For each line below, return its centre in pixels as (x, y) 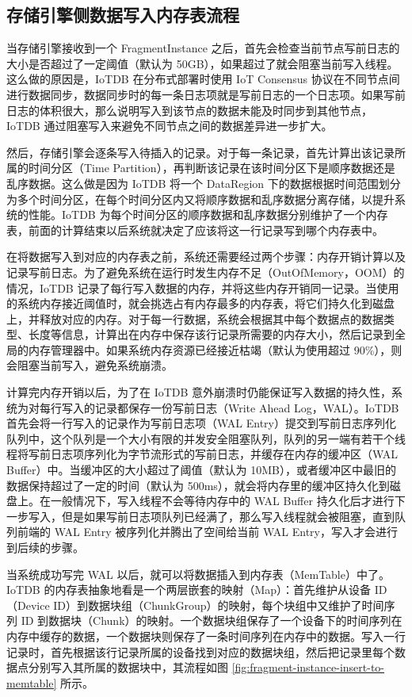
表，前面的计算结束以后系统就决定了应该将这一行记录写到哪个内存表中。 (195, 230)
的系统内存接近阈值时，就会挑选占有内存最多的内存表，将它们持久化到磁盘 (200, 303)
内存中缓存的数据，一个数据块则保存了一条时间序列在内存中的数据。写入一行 (206, 636)
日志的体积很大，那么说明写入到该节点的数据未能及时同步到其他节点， (189, 110)
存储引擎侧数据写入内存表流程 (123, 15)
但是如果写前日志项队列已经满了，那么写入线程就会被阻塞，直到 (228, 516)
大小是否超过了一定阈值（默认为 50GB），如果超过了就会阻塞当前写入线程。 (202, 63)
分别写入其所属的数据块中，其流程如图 (128, 667)
